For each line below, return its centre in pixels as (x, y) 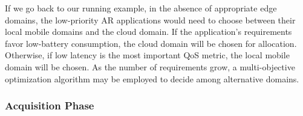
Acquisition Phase (50, 105)
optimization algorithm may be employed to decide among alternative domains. (152, 78)
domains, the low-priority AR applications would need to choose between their (150, 20)
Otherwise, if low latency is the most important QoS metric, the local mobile (147, 55)
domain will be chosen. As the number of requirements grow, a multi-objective (150, 66)
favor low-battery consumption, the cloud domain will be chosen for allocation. (151, 43)
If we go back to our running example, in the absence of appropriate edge (141, 8)
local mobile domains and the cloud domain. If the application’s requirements (148, 32)
